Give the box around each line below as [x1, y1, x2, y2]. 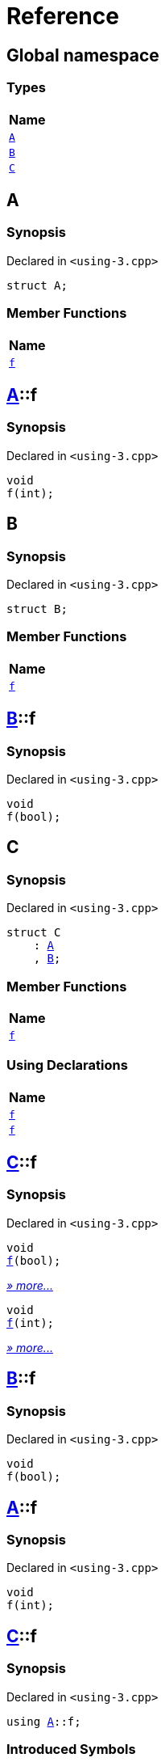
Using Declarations [6, 1057, 128, 1074]
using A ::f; [6, 1714, 81, 1728]
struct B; [6, 602, 68, 615]
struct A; [6, 278, 68, 292]
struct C [6, 926, 61, 940]
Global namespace [6, 44, 159, 65]
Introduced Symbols [6, 1740, 136, 1757]
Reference [6, 2, 119, 30]
